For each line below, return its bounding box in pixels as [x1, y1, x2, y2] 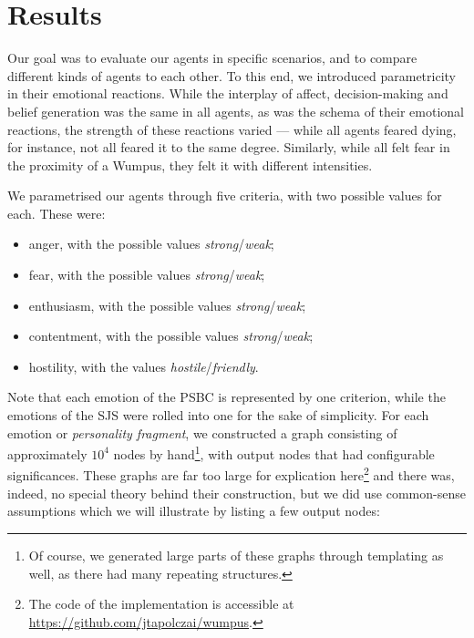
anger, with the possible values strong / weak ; [28, 234, 274, 253]
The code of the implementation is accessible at [28, 594, 294, 613]
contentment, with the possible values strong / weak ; [28, 326, 314, 345]
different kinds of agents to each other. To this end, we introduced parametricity [7, 66, 456, 85]
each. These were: [7, 203, 106, 222]
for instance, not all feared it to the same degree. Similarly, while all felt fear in [7, 138, 450, 157]
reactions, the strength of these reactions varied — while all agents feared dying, [7, 119, 457, 139]
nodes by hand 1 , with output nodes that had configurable [113, 442, 435, 463]
